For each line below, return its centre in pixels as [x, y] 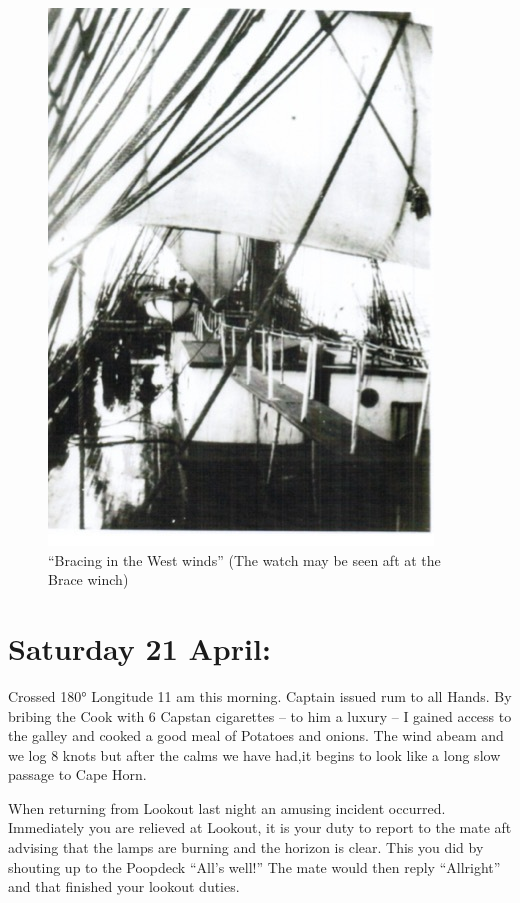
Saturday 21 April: [139, 647]
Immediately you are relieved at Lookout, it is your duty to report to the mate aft [260, 827]
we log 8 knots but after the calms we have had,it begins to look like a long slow [254, 754]
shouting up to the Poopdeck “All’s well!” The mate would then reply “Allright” [254, 866]
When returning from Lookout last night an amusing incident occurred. [227, 807]
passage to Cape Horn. [77, 774]
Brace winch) [88, 579]
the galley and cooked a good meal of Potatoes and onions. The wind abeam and [256, 735]
